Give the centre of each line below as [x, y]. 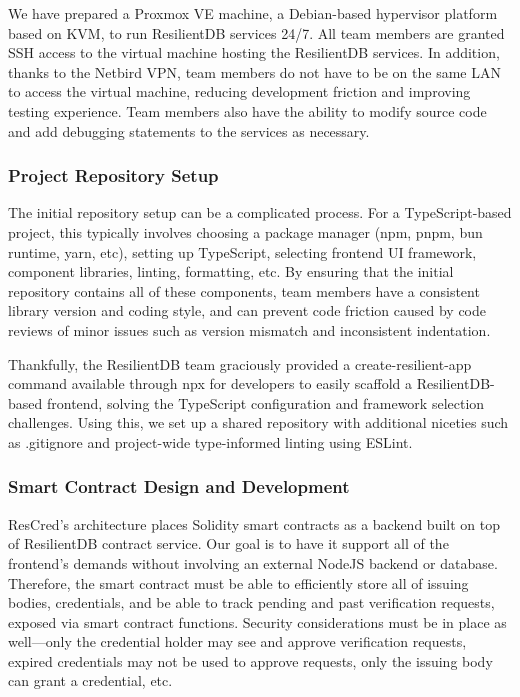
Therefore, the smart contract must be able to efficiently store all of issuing [238, 582]
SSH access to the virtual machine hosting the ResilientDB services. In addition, [254, 52]
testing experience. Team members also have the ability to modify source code [247, 110]
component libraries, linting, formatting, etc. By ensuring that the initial [231, 271]
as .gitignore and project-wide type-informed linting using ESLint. [210, 441]
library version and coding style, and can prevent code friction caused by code [247, 310]
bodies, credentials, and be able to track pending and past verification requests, [251, 602]
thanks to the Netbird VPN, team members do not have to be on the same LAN [254, 71]
